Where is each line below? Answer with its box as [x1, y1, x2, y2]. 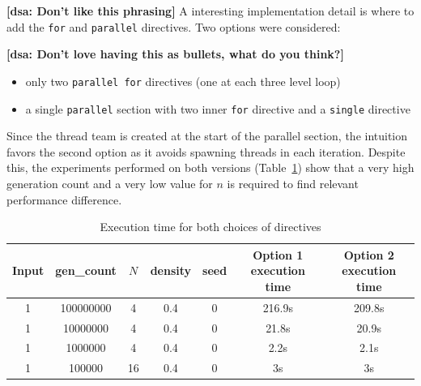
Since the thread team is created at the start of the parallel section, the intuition [6, 127, 408, 144]
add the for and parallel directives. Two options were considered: [6, 18, 341, 35]
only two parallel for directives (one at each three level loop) [25, 72, 341, 89]
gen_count [55, 262, 117, 279]
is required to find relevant [227, 174, 359, 191]
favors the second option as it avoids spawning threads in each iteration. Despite [6, 143, 406, 160]
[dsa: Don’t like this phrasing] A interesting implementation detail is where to [6, 2, 415, 19]
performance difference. [6, 191, 122, 208]
